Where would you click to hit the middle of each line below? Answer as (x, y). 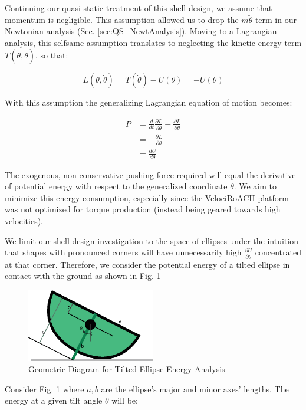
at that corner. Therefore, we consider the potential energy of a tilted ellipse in (147, 264)
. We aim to (255, 186)
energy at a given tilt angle (54, 400)
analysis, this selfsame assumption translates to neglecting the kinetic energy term (153, 42)
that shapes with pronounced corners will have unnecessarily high (123, 252)
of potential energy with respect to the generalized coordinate (116, 186)
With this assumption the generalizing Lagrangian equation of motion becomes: (149, 102)
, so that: (52, 55)
